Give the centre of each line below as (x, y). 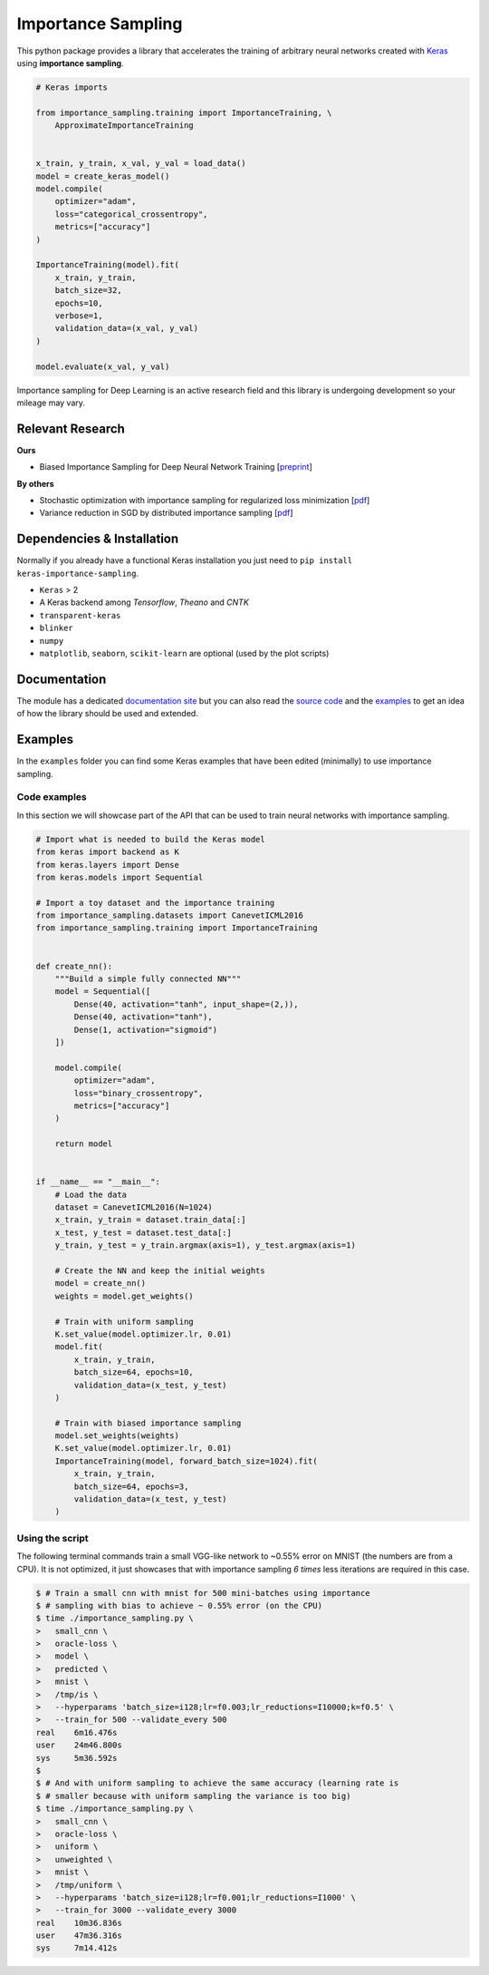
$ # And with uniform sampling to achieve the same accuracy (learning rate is (217, 1783)
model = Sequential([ (103, 992)
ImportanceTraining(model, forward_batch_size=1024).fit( (186, 1461)
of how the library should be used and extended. (107, 714)
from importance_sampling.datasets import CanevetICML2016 (169, 915)
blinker (57, 628)
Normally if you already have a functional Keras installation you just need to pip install (185, 560)
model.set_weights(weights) (117, 1436)
